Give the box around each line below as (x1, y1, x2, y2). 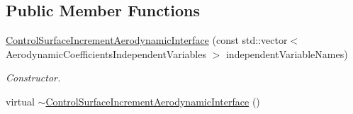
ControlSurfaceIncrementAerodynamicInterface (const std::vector (6, 33, 288, 47)
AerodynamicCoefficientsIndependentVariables (6, 46, 206, 61)
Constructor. (6, 70, 61, 85)
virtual (6, 93, 35, 108)
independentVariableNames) (225, 46, 348, 61)
